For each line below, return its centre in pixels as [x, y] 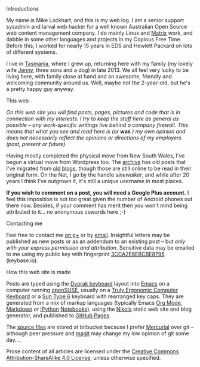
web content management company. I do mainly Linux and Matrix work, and [99, 33]
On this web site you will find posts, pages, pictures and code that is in [93, 112]
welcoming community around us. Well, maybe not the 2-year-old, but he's [99, 83]
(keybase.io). [22, 260]
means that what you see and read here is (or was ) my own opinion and [96, 131]
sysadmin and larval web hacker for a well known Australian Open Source [97, 27]
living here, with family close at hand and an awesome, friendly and [89, 76]
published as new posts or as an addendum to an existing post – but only [96, 241]
